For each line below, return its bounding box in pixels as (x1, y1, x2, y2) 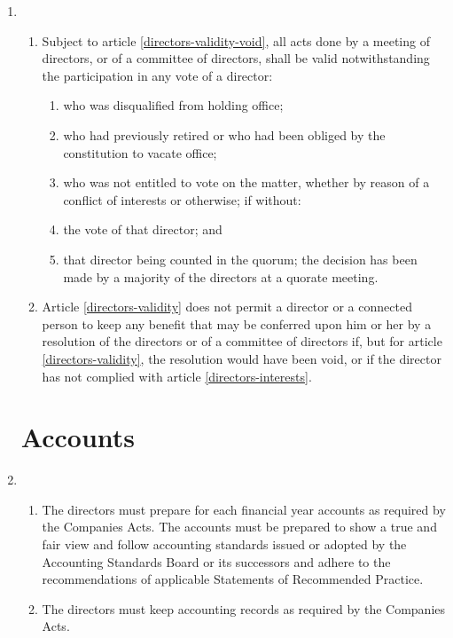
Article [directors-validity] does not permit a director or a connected (42, 297, 412, 316)
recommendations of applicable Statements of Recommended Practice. (42, 570, 424, 588)
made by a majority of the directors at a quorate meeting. (63, 267, 379, 286)
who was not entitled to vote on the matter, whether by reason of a (63, 173, 430, 192)
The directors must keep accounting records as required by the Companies (42, 599, 446, 618)
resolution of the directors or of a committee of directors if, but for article (42, 332, 442, 351)
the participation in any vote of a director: (42, 66, 273, 84)
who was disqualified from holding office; (63, 96, 284, 114)
